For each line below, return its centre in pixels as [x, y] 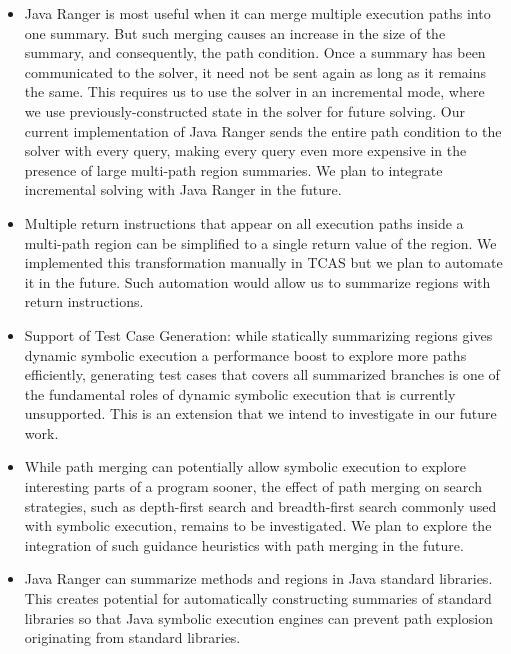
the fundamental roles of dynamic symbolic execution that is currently [240, 393]
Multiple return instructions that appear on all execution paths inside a [244, 222]
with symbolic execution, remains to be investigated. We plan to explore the [258, 525]
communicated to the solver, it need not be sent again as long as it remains [255, 71]
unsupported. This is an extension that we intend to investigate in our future [260, 413]
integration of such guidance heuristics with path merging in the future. [244, 544]
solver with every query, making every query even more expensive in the [245, 150]
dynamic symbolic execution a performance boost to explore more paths [245, 354]
